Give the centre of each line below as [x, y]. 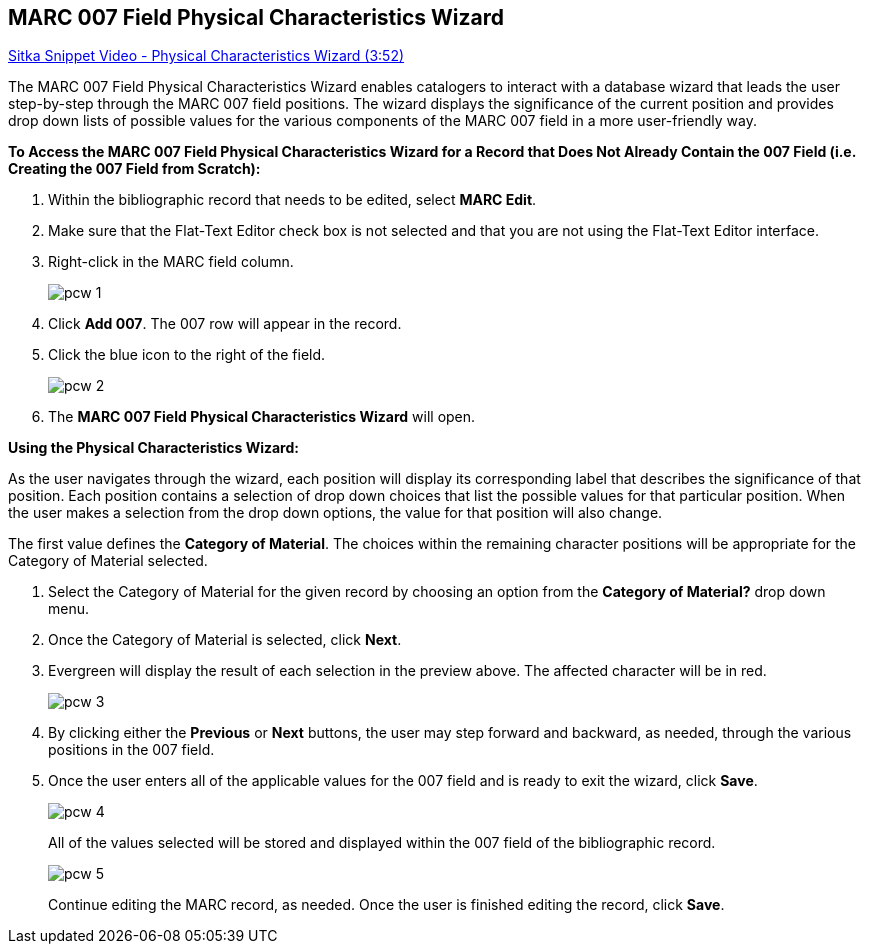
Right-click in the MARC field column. [171, 262]
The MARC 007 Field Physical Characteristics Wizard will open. [262, 417]
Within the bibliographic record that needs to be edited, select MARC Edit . [292, 200]
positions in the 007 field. [131, 750]
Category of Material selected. [108, 561]
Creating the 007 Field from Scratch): [134, 169]
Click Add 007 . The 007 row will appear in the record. [225, 324]
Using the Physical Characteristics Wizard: [153, 448]
